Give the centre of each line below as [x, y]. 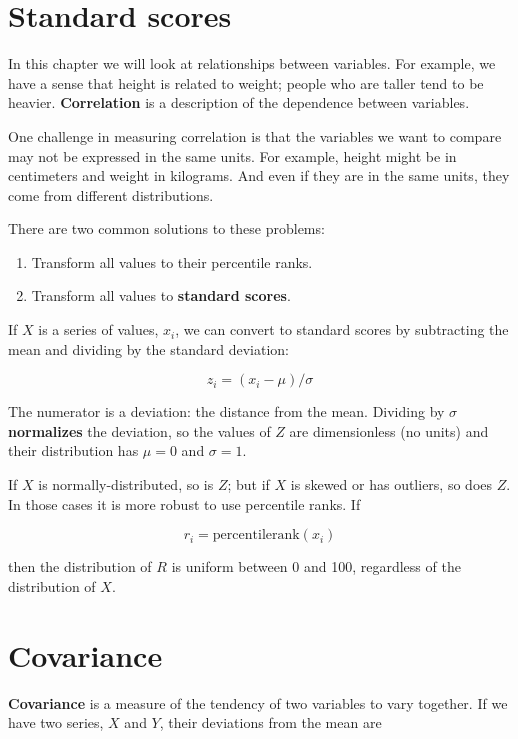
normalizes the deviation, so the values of [139, 430]
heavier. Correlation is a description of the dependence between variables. [239, 102]
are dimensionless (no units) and [389, 430]
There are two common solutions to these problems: [166, 228]
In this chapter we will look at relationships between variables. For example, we [252, 63]
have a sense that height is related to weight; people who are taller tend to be [246, 82]
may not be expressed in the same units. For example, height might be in [232, 155]
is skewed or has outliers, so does [391, 484]
